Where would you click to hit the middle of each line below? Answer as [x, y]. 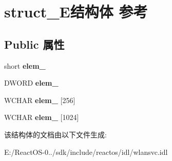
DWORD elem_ [31, 83]
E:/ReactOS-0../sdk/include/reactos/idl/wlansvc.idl [86, 152]
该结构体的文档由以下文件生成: [55, 134]
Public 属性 [34, 44]
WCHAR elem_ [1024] [42, 117]
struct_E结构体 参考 [76, 12]
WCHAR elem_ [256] [40, 100]
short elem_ [25, 65]
